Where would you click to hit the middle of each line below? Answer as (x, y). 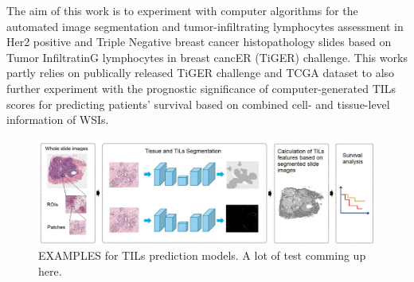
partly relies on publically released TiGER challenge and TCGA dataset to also (201, 73)
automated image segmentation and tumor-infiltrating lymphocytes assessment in (205, 26)
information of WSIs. (58, 120)
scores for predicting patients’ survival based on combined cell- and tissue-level (198, 104)
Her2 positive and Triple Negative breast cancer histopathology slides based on (199, 42)
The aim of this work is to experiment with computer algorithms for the (182, 10)
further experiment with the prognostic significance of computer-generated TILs (201, 88)
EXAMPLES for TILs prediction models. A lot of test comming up (202, 255)
